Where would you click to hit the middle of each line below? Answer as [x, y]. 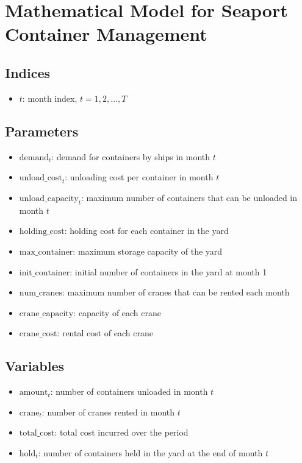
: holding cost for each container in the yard [146, 231]
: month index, [50, 98]
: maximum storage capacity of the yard [148, 251]
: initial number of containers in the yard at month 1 [168, 271]
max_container [46, 252]
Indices [28, 72]
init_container [45, 273]
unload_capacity [49, 198]
